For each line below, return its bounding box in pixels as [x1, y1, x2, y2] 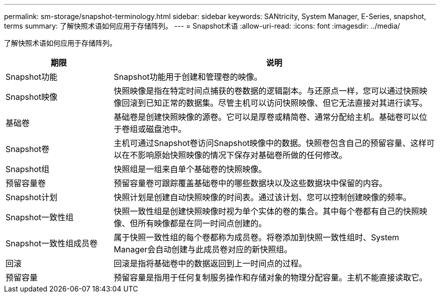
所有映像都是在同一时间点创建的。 [138, 218, 267, 228]
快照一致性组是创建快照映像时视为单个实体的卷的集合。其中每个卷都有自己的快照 [114, 206, 419, 216]
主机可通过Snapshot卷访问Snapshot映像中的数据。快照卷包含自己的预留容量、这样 [114, 138, 426, 148]
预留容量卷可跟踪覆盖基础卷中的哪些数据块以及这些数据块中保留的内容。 [114, 178, 387, 188]
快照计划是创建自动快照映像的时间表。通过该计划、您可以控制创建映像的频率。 [114, 192, 411, 202]
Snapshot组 [6, 164, 50, 174]
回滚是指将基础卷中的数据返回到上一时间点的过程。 [114, 258, 307, 268]
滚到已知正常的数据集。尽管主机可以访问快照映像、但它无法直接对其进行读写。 [130, 98, 427, 108]
